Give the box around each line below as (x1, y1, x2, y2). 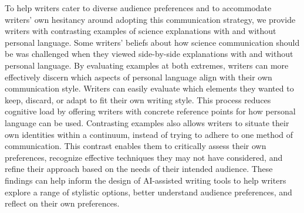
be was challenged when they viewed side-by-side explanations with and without (5, 48, 293, 60)
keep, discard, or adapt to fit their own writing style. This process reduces (5, 93, 271, 106)
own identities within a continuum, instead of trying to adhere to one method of (5, 128, 293, 140)
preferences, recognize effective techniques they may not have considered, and (5, 151, 283, 163)
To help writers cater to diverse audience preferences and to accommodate (5, 2, 272, 13)
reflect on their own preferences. (5, 197, 120, 209)
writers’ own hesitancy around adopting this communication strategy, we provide (5, 13, 296, 25)
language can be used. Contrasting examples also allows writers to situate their (5, 116, 289, 129)
